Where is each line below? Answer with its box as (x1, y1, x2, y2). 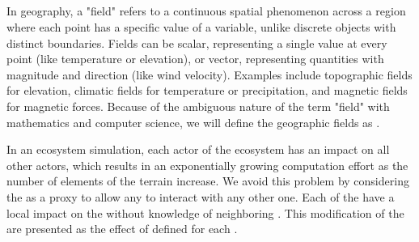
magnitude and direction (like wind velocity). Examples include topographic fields (6, 66, 413, 83)
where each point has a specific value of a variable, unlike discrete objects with (6, 18, 396, 35)
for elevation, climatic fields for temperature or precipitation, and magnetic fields (6, 82, 408, 99)
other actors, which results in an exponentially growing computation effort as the (6, 156, 408, 173)
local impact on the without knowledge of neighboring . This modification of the (6, 204, 404, 221)
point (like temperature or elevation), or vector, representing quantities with (6, 50, 384, 67)
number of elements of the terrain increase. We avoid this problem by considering (6, 172, 409, 189)
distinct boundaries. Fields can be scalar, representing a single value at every (6, 34, 387, 51)
